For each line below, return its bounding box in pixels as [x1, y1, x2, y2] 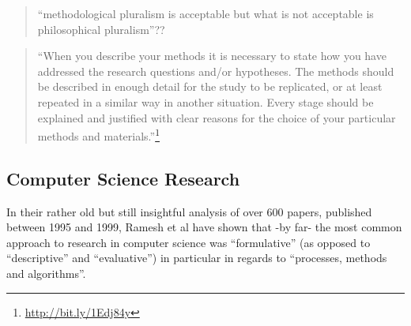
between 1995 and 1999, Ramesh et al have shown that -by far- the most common [6, 219, 402, 235]
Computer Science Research [6, 166, 240, 190]
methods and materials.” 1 [37, 126, 160, 144]
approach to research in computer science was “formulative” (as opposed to [6, 234, 371, 250]
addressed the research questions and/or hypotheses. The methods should [37, 62, 394, 79]
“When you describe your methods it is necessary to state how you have [37, 47, 386, 64]
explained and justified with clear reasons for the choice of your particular [37, 109, 396, 126]
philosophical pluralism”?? [37, 21, 165, 37]
